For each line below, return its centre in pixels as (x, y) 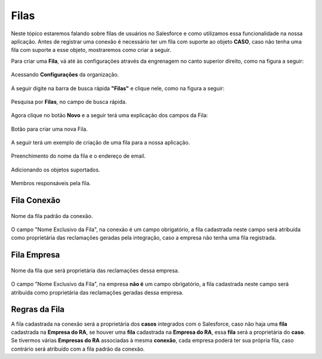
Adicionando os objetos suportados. (56, 170)
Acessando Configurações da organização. (65, 75)
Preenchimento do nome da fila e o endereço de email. (78, 156)
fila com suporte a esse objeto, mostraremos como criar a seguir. (91, 50)
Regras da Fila (38, 310)
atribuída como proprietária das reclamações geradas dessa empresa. (97, 292)
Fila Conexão (36, 200)
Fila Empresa (35, 255)
